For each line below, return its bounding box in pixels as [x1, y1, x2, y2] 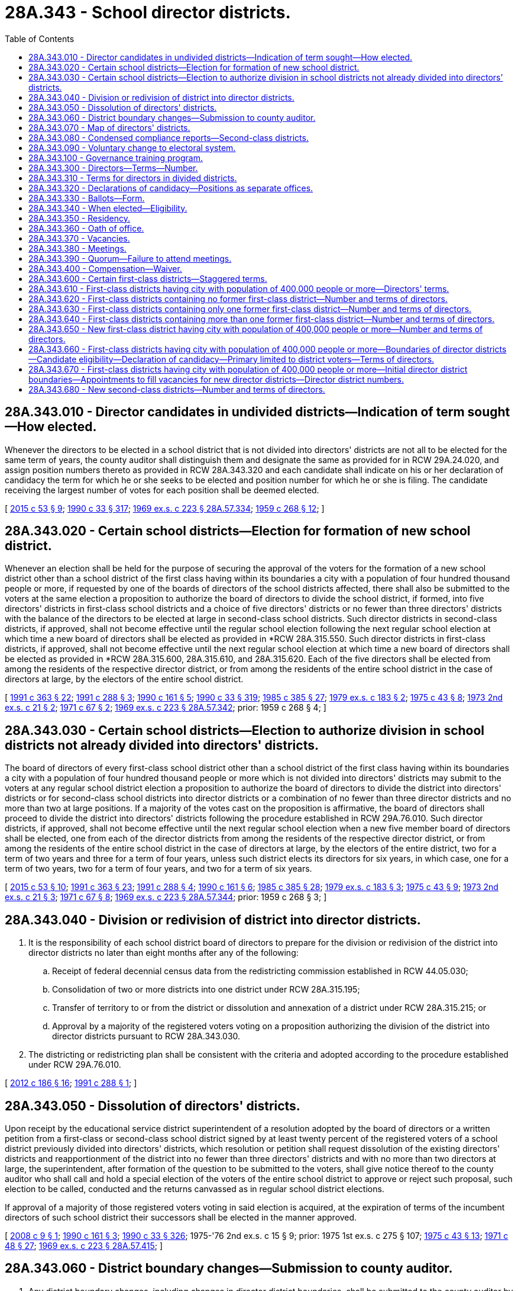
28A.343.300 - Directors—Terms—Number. [28, 162, 198, 173]
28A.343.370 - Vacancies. [28, 233, 130, 243]
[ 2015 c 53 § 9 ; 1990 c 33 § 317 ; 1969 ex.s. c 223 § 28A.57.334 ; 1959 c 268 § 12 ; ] [5, 503, 325, 513]
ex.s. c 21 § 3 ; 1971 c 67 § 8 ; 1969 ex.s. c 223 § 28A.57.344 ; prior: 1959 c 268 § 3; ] [5, 892, 327, 903]
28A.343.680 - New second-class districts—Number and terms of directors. [28, 384, 325, 394]
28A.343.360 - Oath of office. [28, 223, 144, 233]
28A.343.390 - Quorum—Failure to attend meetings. [28, 253, 232, 264]
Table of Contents [5, 33, 75, 44]
